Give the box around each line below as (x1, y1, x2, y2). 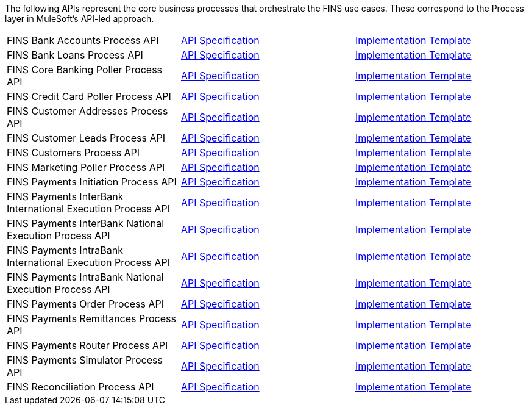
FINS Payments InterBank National (7, 217, 165, 229)
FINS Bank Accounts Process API (7, 34, 159, 46)
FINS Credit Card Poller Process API (7, 90, 171, 103)
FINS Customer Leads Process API (7, 132, 165, 144)
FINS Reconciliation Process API (7, 381, 154, 393)
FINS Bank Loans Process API (7, 49, 143, 61)
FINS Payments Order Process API (7, 298, 164, 310)
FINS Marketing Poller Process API (7, 161, 165, 173)
